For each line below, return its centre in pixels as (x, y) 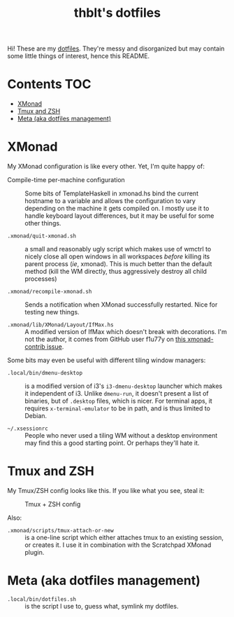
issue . (55, 347)
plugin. (35, 552)
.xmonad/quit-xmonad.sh (42, 236)
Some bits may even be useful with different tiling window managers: (107, 360)
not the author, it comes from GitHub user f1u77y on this (105, 339)
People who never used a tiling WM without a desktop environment (121, 436)
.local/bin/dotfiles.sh (42, 599)
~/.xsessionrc (28, 429)
